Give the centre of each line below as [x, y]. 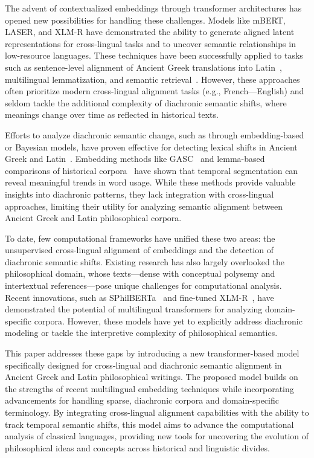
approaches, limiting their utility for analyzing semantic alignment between [144, 206]
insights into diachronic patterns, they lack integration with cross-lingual [139, 194]
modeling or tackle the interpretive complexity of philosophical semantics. [141, 333]
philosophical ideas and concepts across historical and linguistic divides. [137, 447]
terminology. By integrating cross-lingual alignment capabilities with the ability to [157, 412]
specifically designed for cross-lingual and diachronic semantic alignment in [143, 365]
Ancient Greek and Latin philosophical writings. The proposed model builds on [152, 377]
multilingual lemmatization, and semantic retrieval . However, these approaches [152, 79]
